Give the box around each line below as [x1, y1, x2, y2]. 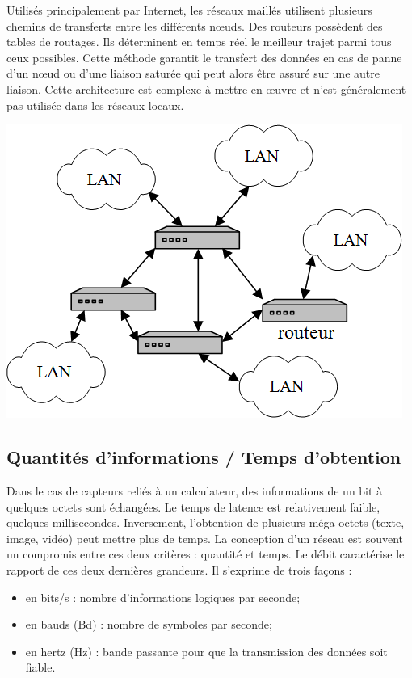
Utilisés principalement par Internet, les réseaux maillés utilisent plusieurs [6, 2, 372, 18]
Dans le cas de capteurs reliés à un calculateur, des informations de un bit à [6, 482, 383, 499]
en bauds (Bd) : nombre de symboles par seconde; [25, 616, 272, 633]
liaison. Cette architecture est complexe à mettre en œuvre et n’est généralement [6, 80, 406, 97]
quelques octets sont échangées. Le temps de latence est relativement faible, [6, 498, 380, 515]
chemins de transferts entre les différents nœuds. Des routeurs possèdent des [6, 17, 383, 34]
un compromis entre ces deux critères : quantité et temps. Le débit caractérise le [6, 545, 405, 562]
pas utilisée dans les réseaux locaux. [6, 96, 184, 113]
